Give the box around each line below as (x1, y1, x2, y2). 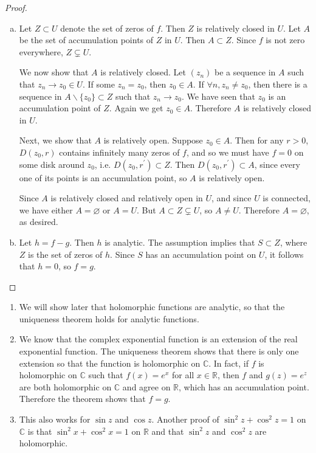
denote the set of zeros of (60, 21, 154, 34)
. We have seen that (181, 89, 255, 102)
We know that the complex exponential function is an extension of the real (19, 333, 298, 345)
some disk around (19, 157, 84, 170)
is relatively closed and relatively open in (50, 192, 203, 204)
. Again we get (109, 102, 163, 114)
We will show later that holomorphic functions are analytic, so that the (19, 300, 285, 313)
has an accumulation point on (145, 247, 256, 260)
